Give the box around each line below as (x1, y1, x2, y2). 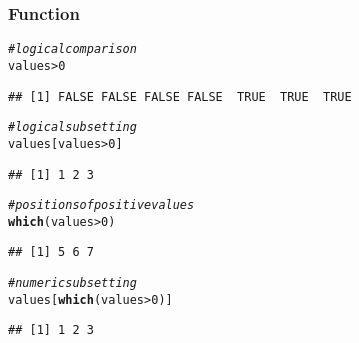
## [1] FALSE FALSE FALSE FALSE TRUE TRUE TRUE (8, 89, 352, 104)
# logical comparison (8, 42, 137, 57)
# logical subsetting (8, 120, 137, 135)
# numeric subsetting (8, 276, 137, 291)
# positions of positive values (8, 198, 195, 213)
